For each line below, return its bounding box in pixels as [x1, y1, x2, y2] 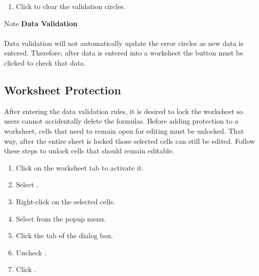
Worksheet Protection [4, 82, 121, 97]
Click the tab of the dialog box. [16, 230, 113, 241]
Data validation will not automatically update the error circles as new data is [4, 37, 244, 48]
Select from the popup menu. [16, 213, 106, 224]
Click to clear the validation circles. [16, 1, 126, 11]
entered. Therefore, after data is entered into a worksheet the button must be [4, 47, 243, 58]
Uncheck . [16, 247, 46, 257]
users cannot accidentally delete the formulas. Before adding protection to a [4, 116, 239, 126]
